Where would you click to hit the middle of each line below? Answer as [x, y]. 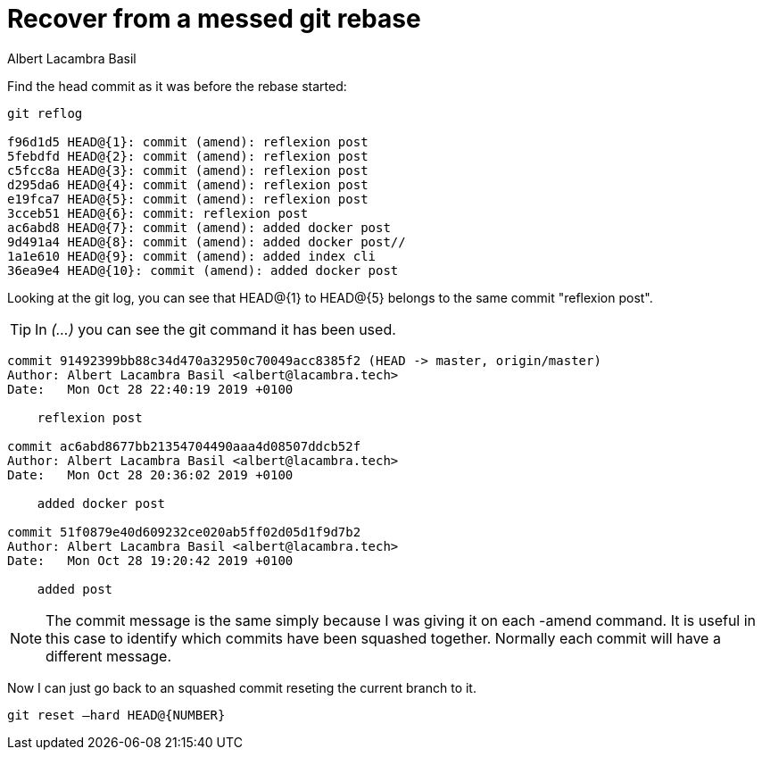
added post [75, 589]
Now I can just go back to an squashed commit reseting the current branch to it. [242, 687]
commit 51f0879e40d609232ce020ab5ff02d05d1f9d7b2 [184, 532]
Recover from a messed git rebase [214, 19]
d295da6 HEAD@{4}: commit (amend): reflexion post [188, 184]
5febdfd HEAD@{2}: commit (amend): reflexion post [188, 156]
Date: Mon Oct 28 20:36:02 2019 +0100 [150, 474]
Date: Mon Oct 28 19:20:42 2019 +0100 [150, 560]
